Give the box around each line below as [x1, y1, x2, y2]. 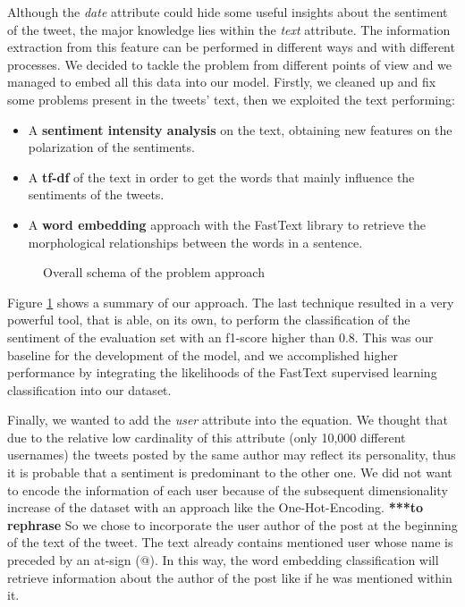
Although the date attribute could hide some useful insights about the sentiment [7, 3, 448, 21]
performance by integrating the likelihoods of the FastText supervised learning [7, 363, 437, 382]
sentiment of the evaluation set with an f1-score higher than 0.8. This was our [7, 327, 434, 346]
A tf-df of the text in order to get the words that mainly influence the [28, 167, 415, 186]
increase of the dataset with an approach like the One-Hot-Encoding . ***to [7, 498, 424, 517]
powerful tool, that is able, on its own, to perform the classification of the [7, 310, 410, 329]
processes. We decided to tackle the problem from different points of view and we [7, 55, 452, 73]
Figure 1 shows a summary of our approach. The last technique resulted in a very [7, 292, 454, 311]
